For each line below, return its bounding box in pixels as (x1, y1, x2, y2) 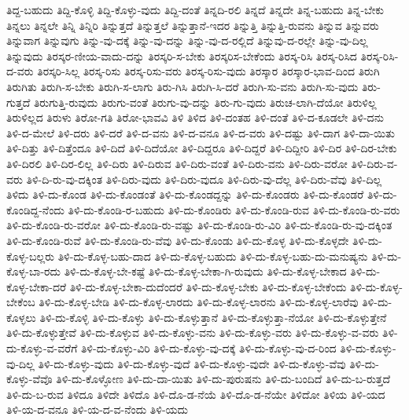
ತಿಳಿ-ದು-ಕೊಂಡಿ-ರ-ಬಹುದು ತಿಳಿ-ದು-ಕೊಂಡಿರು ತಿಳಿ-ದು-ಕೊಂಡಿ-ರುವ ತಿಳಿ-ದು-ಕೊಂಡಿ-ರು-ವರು (68, 201, 400, 217)
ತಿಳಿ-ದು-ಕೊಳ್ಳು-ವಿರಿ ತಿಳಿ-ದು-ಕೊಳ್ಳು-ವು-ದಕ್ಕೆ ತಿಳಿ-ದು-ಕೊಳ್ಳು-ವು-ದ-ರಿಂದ (80, 340, 337, 356)
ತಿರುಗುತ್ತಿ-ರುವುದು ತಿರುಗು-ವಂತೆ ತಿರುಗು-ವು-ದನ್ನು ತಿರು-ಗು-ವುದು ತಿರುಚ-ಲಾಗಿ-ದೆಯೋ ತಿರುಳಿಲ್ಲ (33, 93, 377, 110)
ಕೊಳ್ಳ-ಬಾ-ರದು (6, 263, 61, 279)
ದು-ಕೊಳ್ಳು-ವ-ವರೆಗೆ (6, 340, 78, 356)
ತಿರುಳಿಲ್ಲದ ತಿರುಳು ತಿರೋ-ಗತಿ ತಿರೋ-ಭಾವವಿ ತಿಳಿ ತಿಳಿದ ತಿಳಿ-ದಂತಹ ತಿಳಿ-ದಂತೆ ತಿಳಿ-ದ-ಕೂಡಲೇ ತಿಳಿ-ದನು (6, 109, 384, 126)
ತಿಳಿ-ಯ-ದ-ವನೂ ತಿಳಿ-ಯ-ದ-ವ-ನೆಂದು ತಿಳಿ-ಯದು (6, 401, 189, 418)
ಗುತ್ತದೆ (6, 93, 31, 110)
